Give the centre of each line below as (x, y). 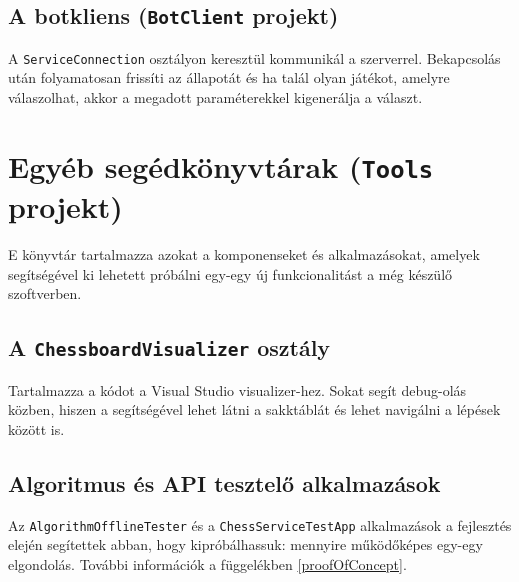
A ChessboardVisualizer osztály (169, 347)
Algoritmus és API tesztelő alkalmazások (224, 482)
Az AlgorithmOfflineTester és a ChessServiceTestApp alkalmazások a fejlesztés (260, 524)
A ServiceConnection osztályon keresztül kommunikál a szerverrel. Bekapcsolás (254, 57)
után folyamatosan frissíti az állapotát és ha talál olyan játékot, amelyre (229, 77)
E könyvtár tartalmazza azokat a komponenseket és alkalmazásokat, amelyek (244, 254)
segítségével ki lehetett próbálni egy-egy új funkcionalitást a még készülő (230, 273)
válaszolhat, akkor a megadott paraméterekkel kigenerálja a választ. (215, 97)
